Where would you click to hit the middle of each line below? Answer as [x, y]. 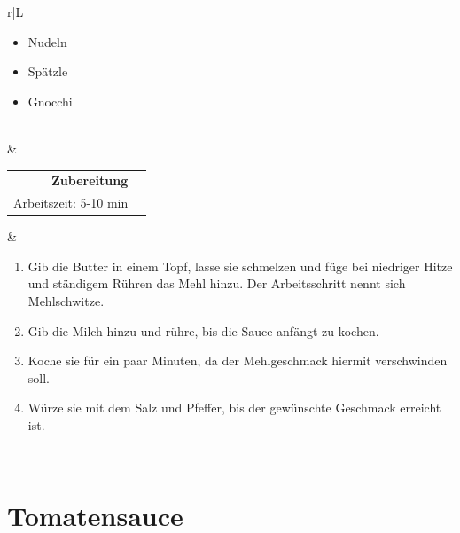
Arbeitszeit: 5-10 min [71, 203]
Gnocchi [50, 101]
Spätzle [48, 71]
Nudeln [47, 41]
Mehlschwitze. [66, 301]
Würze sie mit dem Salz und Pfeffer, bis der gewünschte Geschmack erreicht [234, 408]
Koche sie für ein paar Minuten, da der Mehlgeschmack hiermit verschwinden [238, 361]
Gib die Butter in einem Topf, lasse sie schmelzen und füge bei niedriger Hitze [240, 266]
